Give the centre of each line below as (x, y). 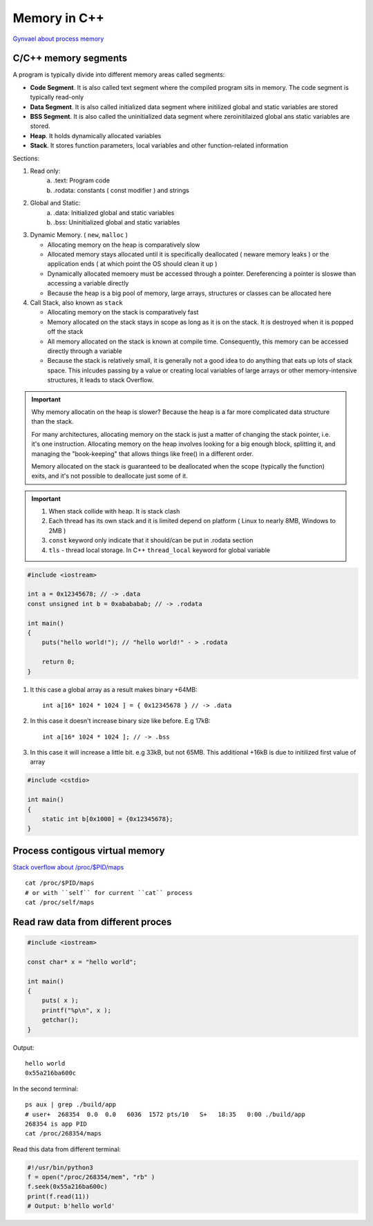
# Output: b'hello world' (71, 1206)
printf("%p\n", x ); (77, 1010)
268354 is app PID (56, 1124)
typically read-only (57, 97)
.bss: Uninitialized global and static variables (117, 222)
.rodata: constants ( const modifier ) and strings (121, 190)
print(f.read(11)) (58, 1196)
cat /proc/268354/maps (64, 1134)
